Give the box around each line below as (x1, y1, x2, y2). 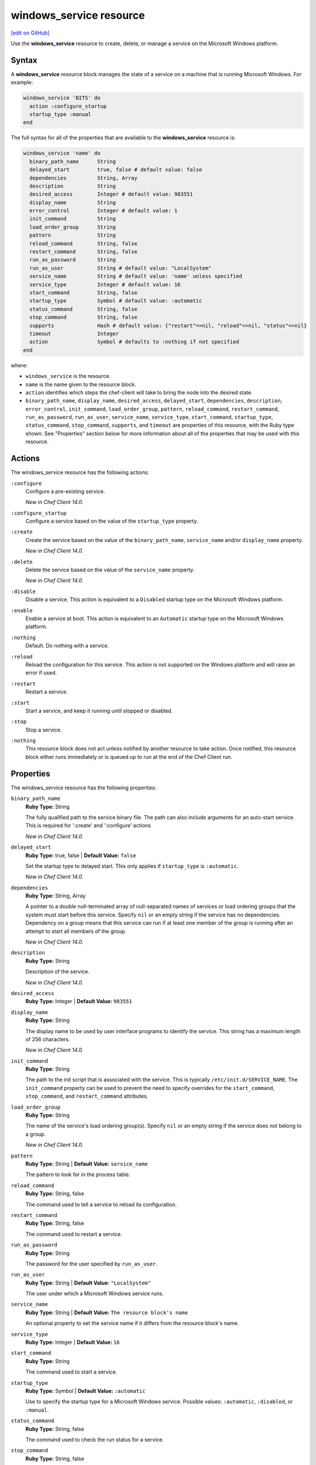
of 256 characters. (25, 1035, 70, 1042)
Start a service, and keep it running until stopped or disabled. (25, 707, 173, 714)
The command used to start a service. (25, 1368, 118, 1375)
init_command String (29, 216, 116, 222)
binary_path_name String (29, 158, 116, 165)
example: (11, 79, 33, 86)
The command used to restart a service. (25, 1231, 122, 1238)
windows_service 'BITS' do (23, 94, 101, 101)
